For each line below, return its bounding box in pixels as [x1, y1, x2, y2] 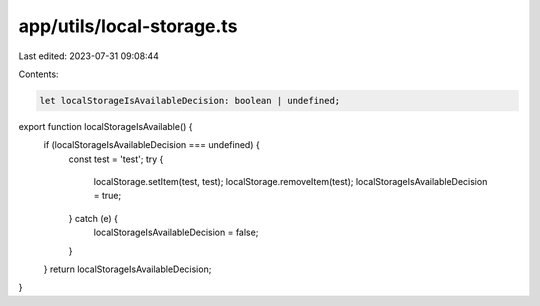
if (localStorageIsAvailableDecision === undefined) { [43, 139, 260, 151]
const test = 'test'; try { [68, 153, 164, 165]
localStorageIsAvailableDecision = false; [93, 226, 259, 239]
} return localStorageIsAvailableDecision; [43, 263, 212, 275]
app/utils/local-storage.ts [18, 15, 238, 37]
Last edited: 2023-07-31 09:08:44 [18, 50, 160, 62]
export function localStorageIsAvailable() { [18, 120, 194, 132]
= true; [93, 190, 122, 202]
